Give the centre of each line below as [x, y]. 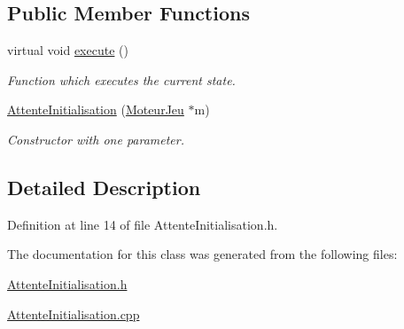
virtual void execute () [68, 50]
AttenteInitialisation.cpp [74, 313]
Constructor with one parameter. [96, 139]
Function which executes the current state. [121, 79]
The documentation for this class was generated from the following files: [202, 254]
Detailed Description [104, 187]
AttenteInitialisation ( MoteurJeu [96, 110]
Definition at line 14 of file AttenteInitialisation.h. [143, 224]
